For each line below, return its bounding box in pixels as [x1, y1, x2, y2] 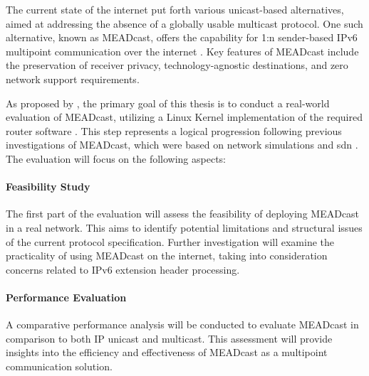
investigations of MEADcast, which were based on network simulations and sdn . [6, 137, 358, 152]
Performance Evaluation [6, 289, 127, 304]
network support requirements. [6, 71, 140, 86]
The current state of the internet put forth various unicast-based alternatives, [6, 2, 344, 16]
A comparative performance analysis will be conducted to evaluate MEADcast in [6, 317, 359, 332]
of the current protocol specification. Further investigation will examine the [6, 234, 335, 249]
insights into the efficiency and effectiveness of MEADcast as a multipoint [6, 345, 328, 360]
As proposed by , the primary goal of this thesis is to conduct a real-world [6, 95, 330, 110]
